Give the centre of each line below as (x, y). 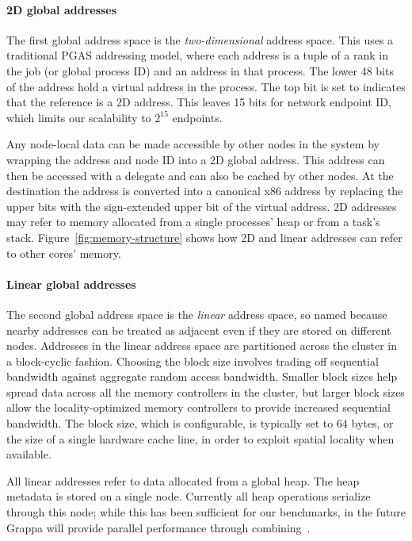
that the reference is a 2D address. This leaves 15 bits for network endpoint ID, (199, 102)
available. (29, 454)
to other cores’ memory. (64, 253)
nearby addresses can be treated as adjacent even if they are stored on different (199, 330)
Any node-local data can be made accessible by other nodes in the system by (193, 144)
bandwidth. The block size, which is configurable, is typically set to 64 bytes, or (200, 423)
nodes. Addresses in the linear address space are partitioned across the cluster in (202, 345)
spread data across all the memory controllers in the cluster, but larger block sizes (206, 391)
